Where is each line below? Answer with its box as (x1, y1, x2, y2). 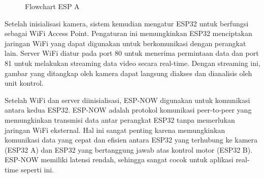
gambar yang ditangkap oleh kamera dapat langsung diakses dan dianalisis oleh (5, 67, 252, 78)
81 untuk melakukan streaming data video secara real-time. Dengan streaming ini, (5, 57, 260, 68)
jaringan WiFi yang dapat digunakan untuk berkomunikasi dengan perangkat (5, 38, 246, 48)
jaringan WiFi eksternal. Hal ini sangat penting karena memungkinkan (5, 124, 225, 135)
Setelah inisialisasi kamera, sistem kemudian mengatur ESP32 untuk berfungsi (5, 18, 249, 28)
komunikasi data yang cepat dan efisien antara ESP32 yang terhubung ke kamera (5, 134, 258, 145)
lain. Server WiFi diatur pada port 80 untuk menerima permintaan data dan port (5, 48, 259, 58)
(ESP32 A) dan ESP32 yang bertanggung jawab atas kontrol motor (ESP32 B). (5, 144, 253, 155)
